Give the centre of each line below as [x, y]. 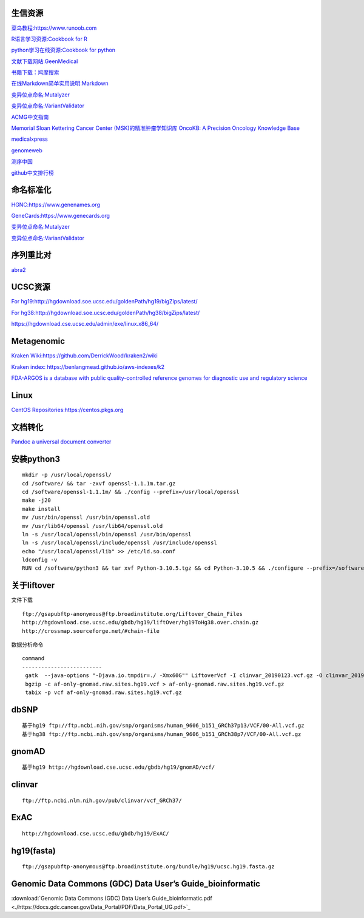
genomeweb [27, 150]
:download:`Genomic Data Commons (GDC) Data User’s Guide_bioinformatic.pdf [112, 899]
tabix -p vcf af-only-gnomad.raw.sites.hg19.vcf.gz [103, 692]
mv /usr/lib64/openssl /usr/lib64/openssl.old [93, 526]
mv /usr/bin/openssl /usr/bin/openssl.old [86, 518]
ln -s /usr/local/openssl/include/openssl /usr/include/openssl [120, 543]
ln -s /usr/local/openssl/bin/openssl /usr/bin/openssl [107, 534]
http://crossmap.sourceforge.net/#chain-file [91, 631]
